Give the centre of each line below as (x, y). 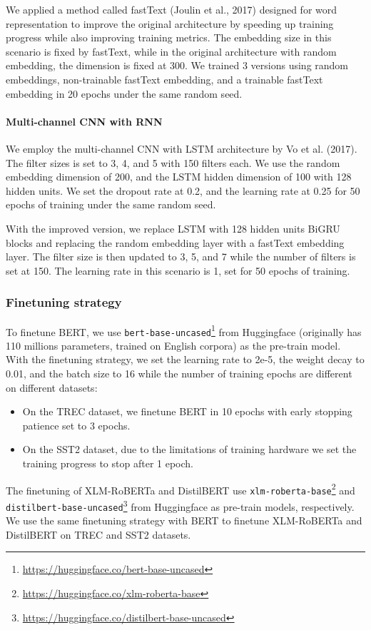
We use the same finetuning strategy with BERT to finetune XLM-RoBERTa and (184, 520)
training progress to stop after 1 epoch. (108, 463)
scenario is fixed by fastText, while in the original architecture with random (171, 51)
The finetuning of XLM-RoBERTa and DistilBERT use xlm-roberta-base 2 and (181, 489)
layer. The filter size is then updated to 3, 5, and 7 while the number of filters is (181, 256)
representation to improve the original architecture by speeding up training (170, 23)
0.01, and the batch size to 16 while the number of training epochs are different (179, 374)
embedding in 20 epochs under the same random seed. (124, 93)
